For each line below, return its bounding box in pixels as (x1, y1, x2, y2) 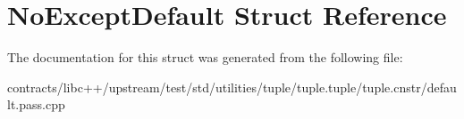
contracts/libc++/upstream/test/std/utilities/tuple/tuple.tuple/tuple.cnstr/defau (7, 77, 457, 96)
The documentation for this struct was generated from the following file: (7, 48, 403, 67)
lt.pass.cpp (7, 95, 65, 114)
